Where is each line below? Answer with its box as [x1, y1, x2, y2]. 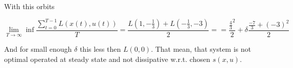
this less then [79, 43, 121, 54]
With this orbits [4, 1, 55, 11]
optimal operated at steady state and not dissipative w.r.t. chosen [4, 53, 210, 64]
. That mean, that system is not [151, 43, 251, 54]
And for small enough [4, 43, 72, 54]
